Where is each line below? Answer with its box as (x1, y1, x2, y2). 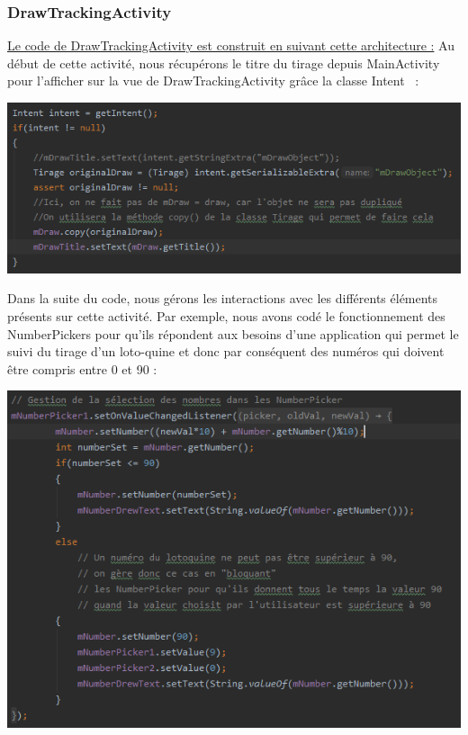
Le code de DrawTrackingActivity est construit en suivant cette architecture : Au (7, 36, 454, 55)
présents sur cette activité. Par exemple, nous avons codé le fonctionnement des (7, 306, 445, 325)
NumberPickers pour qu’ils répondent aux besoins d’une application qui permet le (7, 324, 459, 343)
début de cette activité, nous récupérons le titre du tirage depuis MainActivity (7, 53, 440, 72)
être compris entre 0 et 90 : (7, 359, 157, 378)
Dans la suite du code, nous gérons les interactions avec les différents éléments (7, 289, 438, 308)
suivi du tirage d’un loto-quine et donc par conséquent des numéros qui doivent (7, 342, 445, 361)
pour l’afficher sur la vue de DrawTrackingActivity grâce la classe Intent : (7, 71, 419, 90)
